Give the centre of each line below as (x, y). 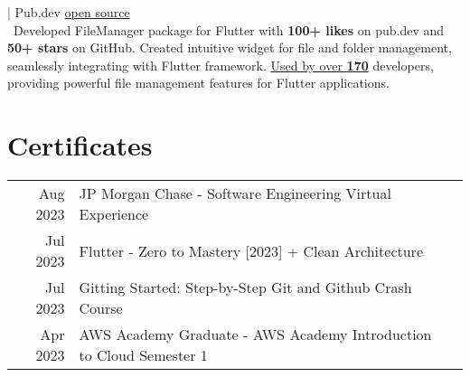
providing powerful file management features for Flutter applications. (198, 83)
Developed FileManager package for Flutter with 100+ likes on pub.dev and (229, 29)
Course (101, 308)
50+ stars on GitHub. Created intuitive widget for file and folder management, (230, 47)
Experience (114, 214)
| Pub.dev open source (69, 12)
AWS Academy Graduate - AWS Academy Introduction (255, 335)
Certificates (80, 145)
